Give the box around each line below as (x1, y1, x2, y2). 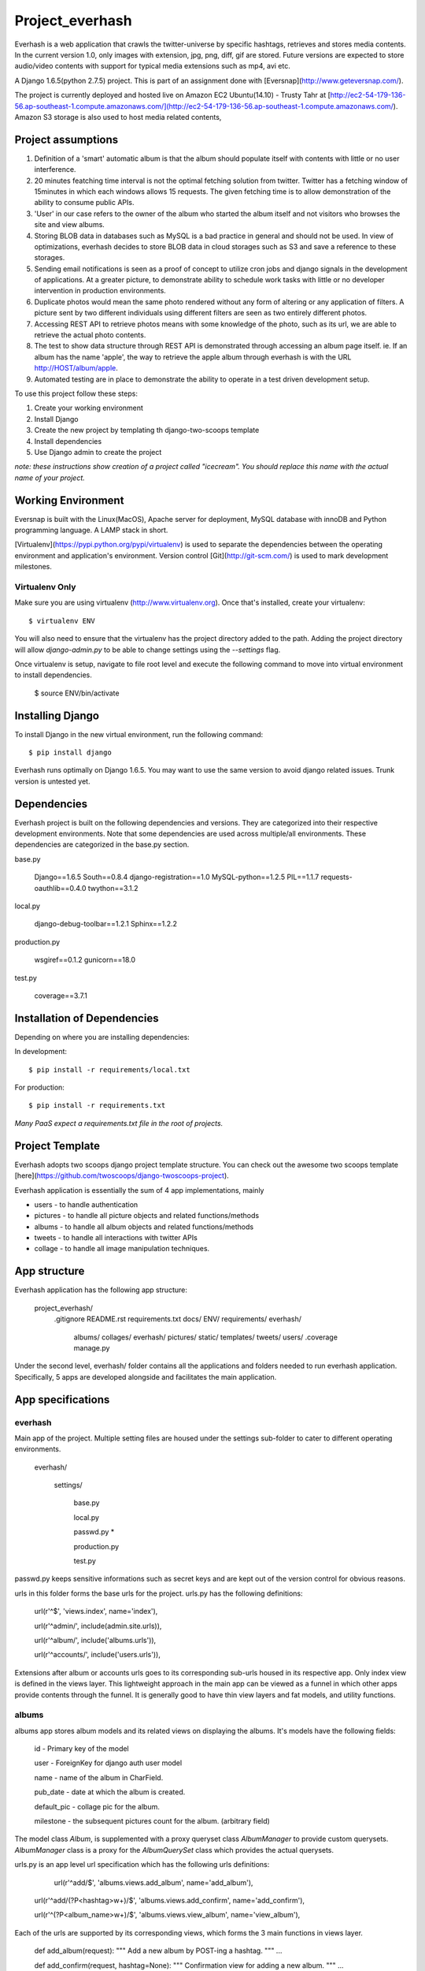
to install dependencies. (14, 670, 92, 680)
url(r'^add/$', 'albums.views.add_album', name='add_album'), (54, 1877, 253, 1887)
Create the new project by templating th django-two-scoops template (34, 426, 260, 435)
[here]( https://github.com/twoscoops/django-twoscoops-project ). (14, 1171, 230, 1180)
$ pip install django (28, 747, 112, 757)
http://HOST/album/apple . (34, 363, 118, 373)
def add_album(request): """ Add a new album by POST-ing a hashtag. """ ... (34, 1946, 283, 1955)
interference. (34, 165, 76, 174)
